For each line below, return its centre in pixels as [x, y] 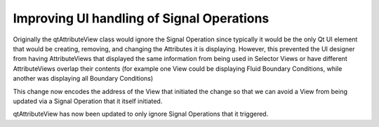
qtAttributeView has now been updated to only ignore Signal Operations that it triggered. [141, 114]
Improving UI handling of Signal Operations [141, 18]
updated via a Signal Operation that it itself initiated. [88, 101]
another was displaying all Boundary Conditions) [83, 79]
